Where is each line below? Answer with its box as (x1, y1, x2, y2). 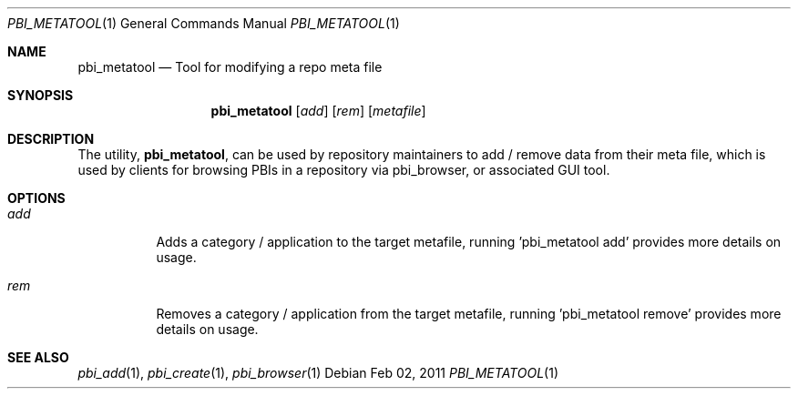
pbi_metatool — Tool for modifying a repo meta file (77, 59, 383, 75)
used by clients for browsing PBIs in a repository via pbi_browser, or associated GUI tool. (77, 162, 610, 178)
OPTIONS (7, 190, 66, 206)
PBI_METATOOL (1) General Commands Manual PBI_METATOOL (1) (7, 15, 400, 31)
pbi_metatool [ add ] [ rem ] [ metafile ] (210, 103, 426, 118)
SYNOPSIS (7, 87, 74, 103)
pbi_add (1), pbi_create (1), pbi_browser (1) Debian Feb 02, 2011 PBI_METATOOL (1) (77, 365, 558, 381)
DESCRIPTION (7, 131, 95, 147)
